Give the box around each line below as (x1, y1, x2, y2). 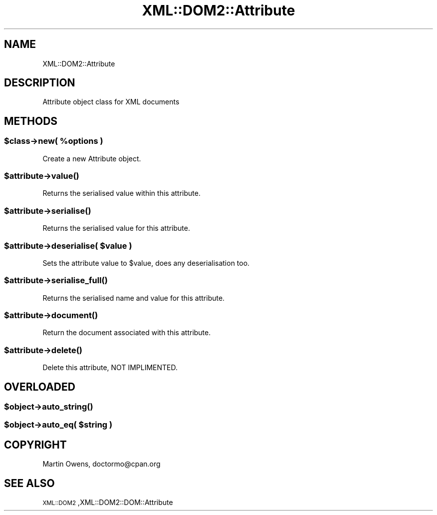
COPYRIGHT (4, 438, 67, 451)
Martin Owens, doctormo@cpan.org (42, 460, 161, 469)
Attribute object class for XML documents (42, 97, 180, 106)
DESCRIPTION (4, 76, 75, 89)
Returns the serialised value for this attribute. (42, 224, 191, 233)
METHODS (4, 114, 58, 127)
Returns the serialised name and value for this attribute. (42, 293, 225, 302)
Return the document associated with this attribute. (42, 328, 211, 337)
